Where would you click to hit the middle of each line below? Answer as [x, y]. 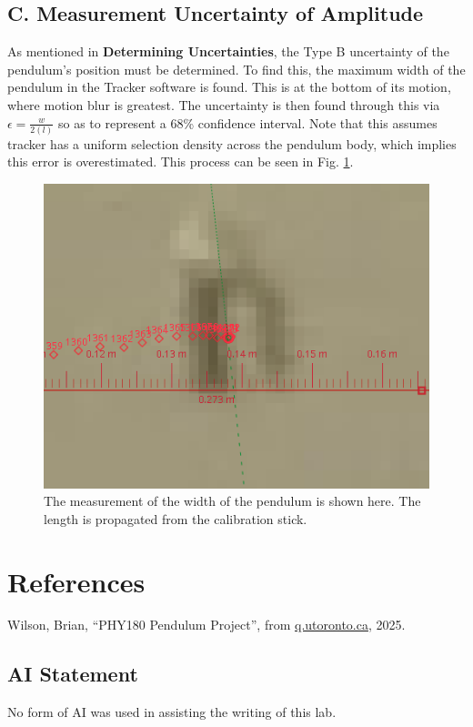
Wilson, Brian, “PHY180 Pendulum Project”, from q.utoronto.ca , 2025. [206, 625]
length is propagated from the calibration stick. [176, 518]
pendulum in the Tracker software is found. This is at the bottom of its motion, [229, 87]
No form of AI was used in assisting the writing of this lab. [172, 712]
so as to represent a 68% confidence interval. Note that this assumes [247, 122]
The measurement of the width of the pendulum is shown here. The [232, 501]
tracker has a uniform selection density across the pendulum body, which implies [232, 143]
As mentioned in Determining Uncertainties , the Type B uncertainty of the [228, 51]
